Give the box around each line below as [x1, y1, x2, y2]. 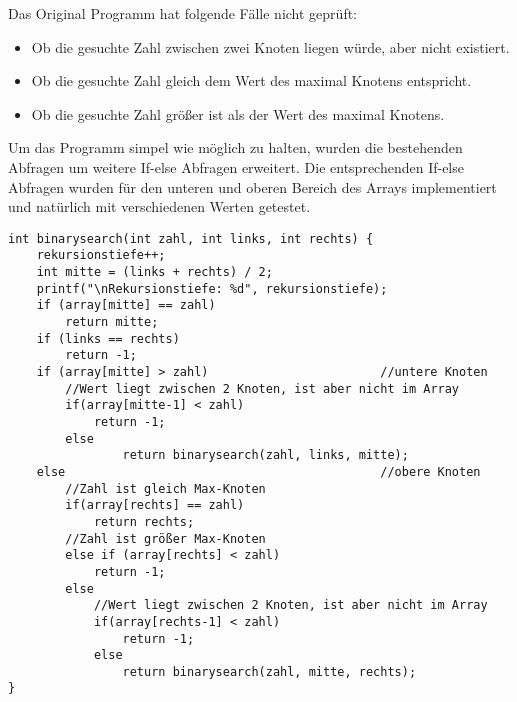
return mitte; [65, 315, 159, 330]
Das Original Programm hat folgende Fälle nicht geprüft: [8, 3, 358, 23]
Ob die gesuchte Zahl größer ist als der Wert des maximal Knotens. [31, 103, 445, 124]
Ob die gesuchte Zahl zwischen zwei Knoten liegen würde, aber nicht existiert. [31, 36, 510, 57]
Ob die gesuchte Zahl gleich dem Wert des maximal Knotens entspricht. [31, 70, 472, 91]
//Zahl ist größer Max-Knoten [65, 531, 266, 546]
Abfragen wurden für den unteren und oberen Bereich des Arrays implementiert [8, 176, 497, 197]
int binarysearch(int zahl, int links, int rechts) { [8, 231, 374, 246]
